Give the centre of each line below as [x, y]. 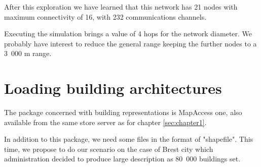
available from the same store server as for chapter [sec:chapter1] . [105, 122]
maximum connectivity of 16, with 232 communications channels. [105, 16]
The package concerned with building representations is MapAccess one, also [123, 112]
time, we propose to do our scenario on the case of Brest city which [109, 149]
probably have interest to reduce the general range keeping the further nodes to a [130, 43]
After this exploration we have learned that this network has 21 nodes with [121, 7]
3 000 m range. [28, 53]
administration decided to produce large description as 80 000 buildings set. [122, 159]
